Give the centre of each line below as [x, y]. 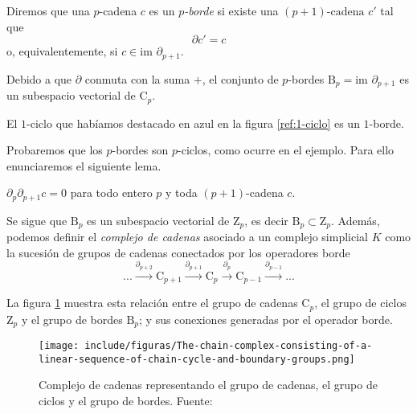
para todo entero [111, 193]
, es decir [266, 220]
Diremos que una [48, 10]
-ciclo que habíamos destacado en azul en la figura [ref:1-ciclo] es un [193, 123]
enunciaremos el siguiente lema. [84, 165]
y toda [182, 193]
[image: [59, 345]
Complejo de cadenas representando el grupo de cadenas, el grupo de [208, 385]
